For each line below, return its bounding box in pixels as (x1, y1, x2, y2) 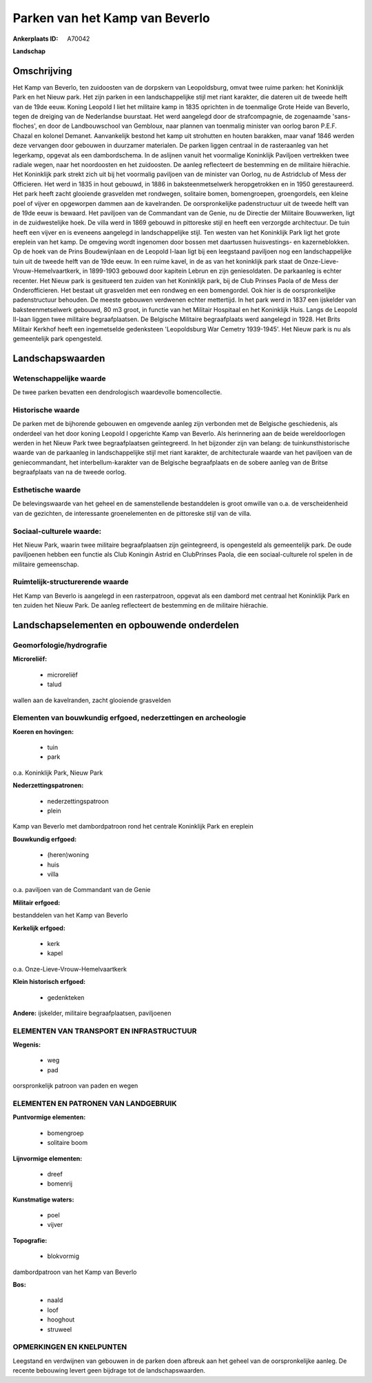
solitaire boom (47, 1139, 88, 1147)
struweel (47, 1325, 72, 1333)
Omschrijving (12, 65, 72, 77)
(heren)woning (47, 851, 90, 859)
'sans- (332, 113, 351, 121)
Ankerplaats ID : (12, 35, 59, 43)
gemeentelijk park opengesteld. (12, 335, 103, 342)
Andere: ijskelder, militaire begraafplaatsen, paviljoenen (12, 1009, 172, 1017)
